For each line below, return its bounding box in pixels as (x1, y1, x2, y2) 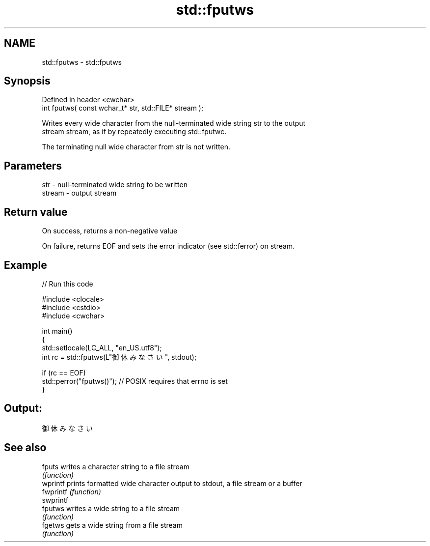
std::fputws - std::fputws (42, 57, 122, 66)
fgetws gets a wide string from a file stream (42, 520, 183, 529)
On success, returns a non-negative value (42, 227, 178, 235)
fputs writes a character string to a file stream (42, 462, 189, 471)
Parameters (4, 159, 62, 172)
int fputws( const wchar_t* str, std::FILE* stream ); (42, 104, 204, 113)
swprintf (42, 495, 69, 504)
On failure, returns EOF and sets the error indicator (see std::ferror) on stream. (42, 242, 295, 251)
